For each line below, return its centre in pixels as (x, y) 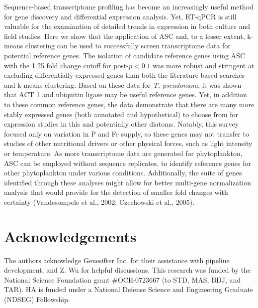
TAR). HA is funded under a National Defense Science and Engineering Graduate (129, 289)
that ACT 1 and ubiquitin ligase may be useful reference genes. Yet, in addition (126, 94)
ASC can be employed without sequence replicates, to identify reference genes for (128, 163)
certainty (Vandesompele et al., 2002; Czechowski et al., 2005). (99, 202)
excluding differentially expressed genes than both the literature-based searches (125, 75)
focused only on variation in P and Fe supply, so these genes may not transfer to (127, 133)
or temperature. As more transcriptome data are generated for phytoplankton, (123, 153)
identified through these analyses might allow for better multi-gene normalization (128, 182)
